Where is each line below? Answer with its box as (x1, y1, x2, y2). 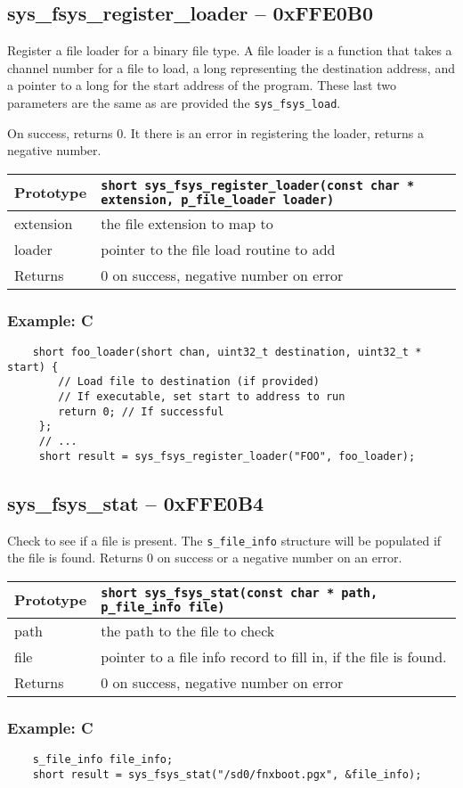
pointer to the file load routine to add (101, 238, 336, 259)
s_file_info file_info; (32, 752, 174, 766)
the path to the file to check (101, 620, 275, 641)
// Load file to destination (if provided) (58, 375, 320, 389)
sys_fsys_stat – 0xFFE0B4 (7, 488, 264, 516)
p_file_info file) (101, 599, 225, 614)
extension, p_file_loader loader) (101, 192, 335, 207)
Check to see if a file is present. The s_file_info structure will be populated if (7, 530, 442, 549)
